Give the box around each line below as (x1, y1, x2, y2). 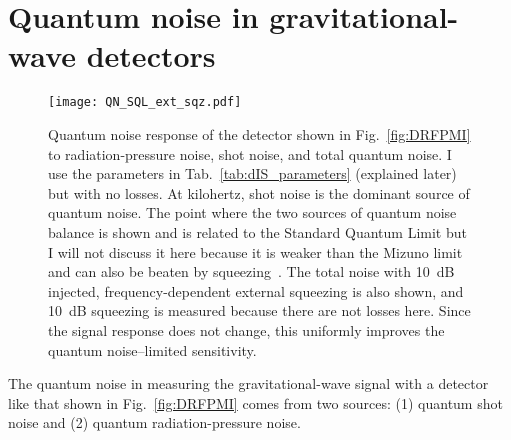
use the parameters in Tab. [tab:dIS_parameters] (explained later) (48, 163, 457, 184)
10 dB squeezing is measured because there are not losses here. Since (48, 300, 471, 321)
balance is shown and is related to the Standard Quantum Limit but (48, 221, 467, 242)
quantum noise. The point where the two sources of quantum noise (48, 202, 457, 223)
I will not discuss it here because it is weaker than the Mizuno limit (48, 241, 463, 262)
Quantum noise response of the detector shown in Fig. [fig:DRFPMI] (48, 123, 471, 144)
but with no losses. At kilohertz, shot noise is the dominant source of (48, 182, 470, 203)
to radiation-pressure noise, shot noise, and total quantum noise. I (48, 143, 452, 164)
